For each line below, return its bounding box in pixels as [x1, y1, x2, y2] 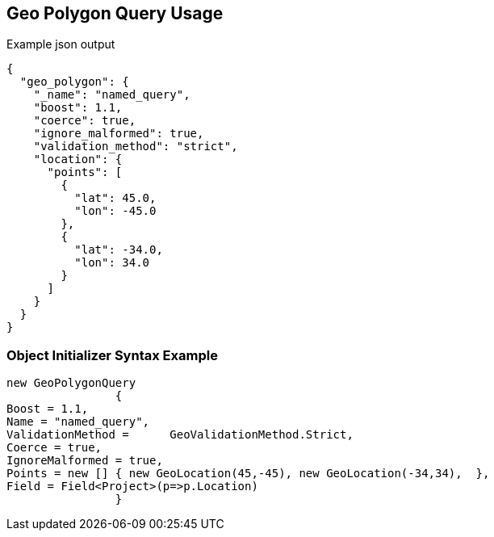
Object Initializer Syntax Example [6, 346, 218, 363]
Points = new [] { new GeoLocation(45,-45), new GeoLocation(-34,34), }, [6, 467, 490, 480]
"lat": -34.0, [74, 243, 163, 257]
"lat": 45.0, [74, 191, 157, 205]
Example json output [6, 37, 115, 52]
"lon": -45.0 [74, 204, 157, 218]
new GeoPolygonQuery [6, 376, 136, 390]
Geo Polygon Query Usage [6, 3, 224, 23]
